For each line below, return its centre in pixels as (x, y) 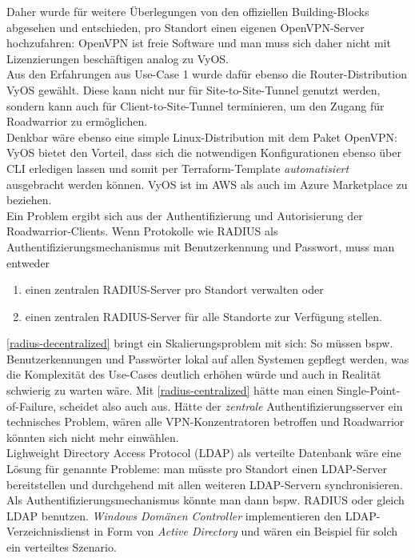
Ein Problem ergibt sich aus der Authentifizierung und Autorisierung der (185, 215)
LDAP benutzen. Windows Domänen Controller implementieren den (174, 515)
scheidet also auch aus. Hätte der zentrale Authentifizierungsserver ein (231, 405)
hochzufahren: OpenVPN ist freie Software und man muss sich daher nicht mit (199, 43)
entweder (28, 262)
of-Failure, (32, 405)
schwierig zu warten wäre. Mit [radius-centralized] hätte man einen (170, 390)
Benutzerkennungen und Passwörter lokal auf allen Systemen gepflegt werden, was (208, 358)
